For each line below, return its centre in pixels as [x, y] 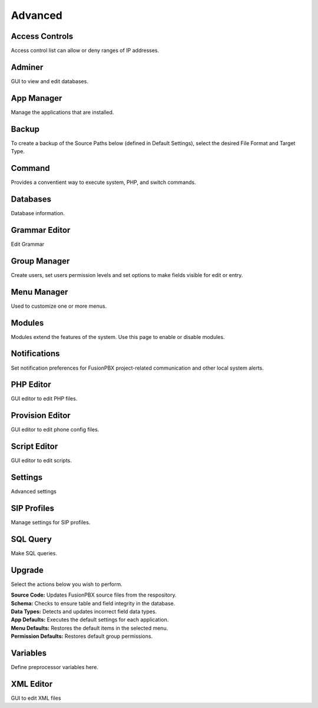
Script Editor [34, 447]
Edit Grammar [28, 244]
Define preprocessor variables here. [54, 667]
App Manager [37, 98]
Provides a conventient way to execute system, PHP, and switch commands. [104, 182]
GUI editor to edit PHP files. [44, 399]
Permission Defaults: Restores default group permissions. [82, 636]
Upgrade [27, 570]
